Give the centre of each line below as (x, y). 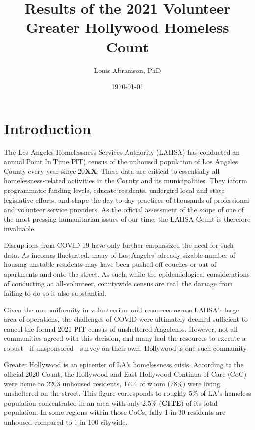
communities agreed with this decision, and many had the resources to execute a (125, 338)
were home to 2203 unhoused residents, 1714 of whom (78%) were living (112, 383)
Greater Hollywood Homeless (127, 27)
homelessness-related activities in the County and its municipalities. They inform (126, 180)
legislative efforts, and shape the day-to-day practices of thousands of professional (127, 200)
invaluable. (20, 228)
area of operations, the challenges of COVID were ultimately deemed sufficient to (126, 319)
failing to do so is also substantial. (55, 293)
